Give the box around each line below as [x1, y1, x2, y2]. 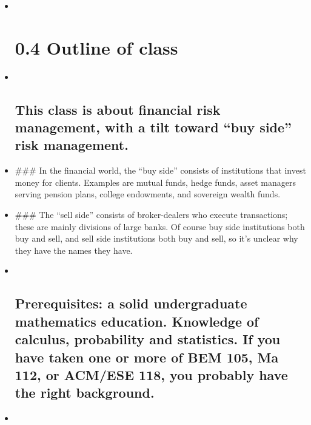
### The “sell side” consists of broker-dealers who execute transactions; [15, 208, 288, 221]
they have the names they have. [15, 243, 133, 256]
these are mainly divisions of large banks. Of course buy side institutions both [15, 220, 305, 233]
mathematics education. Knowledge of [15, 311, 259, 330]
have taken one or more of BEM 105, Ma [15, 347, 279, 366]
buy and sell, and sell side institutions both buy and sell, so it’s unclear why [15, 232, 298, 245]
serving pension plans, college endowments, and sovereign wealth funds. [15, 188, 281, 200]
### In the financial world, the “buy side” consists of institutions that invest [15, 164, 306, 177]
